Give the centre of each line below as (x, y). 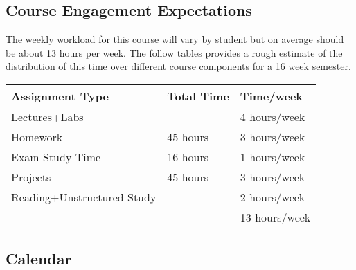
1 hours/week (273, 156)
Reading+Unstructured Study (84, 197)
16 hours (188, 156)
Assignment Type (60, 96)
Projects (31, 177)
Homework (37, 136)
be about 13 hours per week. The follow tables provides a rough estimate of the (174, 52)
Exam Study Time (56, 156)
